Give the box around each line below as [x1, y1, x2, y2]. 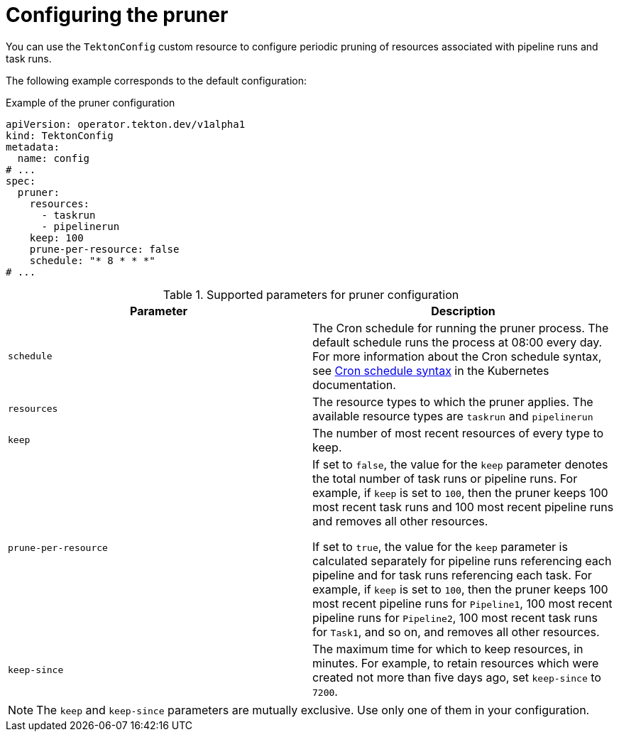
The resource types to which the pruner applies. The [312, 394, 593, 409]
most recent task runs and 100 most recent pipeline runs [312, 499, 614, 514]
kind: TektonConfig [6, 129, 114, 141]
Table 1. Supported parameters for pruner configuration [163, 287, 459, 302]
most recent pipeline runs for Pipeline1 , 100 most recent [312, 596, 613, 611]
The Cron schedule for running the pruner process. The [312, 320, 609, 335]
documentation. [312, 377, 396, 392]
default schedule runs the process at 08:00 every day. [312, 334, 603, 349]
